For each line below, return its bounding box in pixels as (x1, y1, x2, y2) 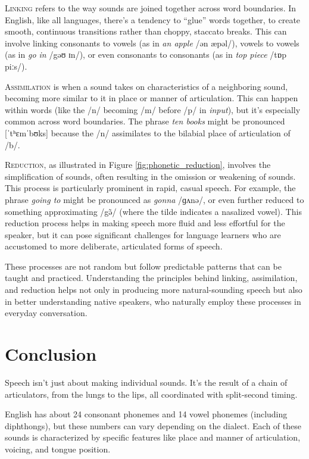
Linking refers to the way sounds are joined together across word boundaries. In (5, 2, 296, 14)
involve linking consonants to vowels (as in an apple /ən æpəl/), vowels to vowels (5, 36, 299, 49)
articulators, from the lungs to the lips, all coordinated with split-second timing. (5, 388, 298, 400)
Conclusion (5, 342, 97, 366)
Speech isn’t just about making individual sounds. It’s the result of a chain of (5, 376, 288, 388)
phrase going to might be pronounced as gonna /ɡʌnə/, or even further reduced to (5, 193, 304, 205)
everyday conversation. (5, 307, 88, 319)
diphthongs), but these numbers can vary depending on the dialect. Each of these (5, 419, 301, 432)
